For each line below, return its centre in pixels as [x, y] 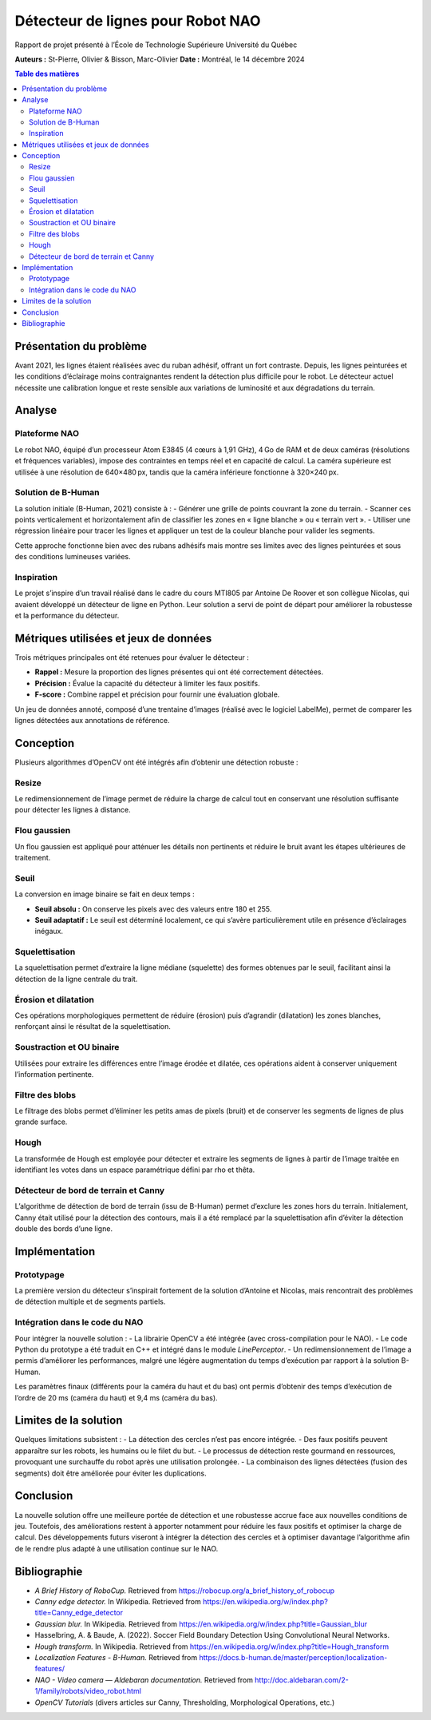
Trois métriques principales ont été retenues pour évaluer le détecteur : [132, 657]
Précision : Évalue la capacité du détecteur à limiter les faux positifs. [148, 683]
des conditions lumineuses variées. [73, 557]
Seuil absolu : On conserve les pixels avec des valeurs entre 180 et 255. [153, 909]
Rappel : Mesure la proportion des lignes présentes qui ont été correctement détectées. [179, 672]
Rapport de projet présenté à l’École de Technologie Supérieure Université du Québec [156, 45]
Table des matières [47, 74]
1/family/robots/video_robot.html [88, 1691]
